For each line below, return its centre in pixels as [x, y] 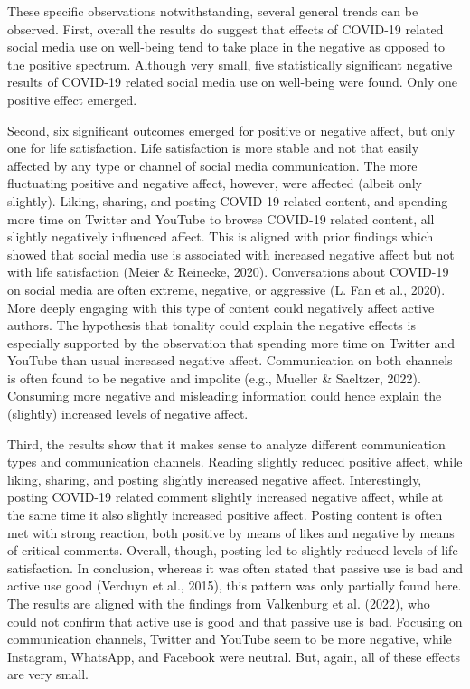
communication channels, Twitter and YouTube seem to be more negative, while [230, 639]
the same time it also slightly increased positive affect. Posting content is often [225, 515]
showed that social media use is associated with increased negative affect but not [231, 254]
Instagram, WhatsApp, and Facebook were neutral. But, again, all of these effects [234, 656]
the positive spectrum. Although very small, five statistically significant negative [230, 64]
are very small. [48, 674]
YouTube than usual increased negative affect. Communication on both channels [230, 360]
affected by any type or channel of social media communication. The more [212, 165]
